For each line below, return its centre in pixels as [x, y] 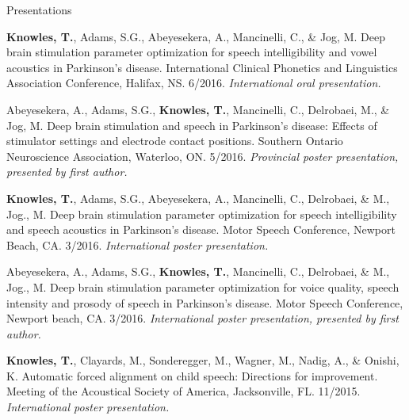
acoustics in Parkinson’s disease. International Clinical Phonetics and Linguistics [202, 67]
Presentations [39, 10]
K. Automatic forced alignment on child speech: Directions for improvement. [192, 375]
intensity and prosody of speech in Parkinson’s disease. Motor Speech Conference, [205, 302]
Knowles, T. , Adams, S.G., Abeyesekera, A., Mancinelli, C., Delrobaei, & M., [198, 198]
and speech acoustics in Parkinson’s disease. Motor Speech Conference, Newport [201, 229]
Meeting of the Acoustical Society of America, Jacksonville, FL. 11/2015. [183, 391]
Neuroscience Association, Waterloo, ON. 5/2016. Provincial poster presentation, [203, 156]
